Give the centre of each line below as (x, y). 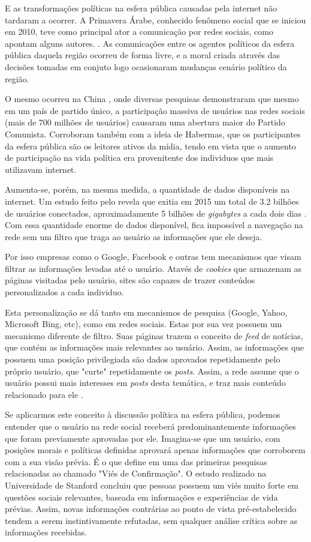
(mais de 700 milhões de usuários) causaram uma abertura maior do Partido (145, 122)
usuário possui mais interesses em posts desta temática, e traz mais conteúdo (145, 383)
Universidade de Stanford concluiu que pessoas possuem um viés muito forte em (152, 485)
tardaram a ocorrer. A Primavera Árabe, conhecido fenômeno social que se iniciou (155, 20)
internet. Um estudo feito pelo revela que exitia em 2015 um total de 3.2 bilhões (152, 201)
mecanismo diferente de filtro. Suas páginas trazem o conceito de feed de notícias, (154, 335)
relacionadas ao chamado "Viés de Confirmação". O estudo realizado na (136, 473)
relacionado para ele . (44, 394)
